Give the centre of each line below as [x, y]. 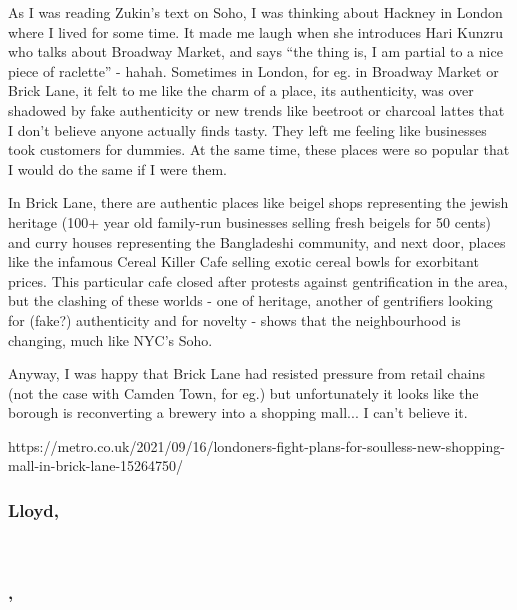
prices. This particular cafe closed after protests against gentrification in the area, [258, 280]
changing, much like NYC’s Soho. [110, 339]
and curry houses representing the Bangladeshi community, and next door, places [257, 241]
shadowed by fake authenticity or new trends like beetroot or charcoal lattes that [256, 109]
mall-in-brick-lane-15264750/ [96, 465]
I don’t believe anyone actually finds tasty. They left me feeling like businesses [247, 129]
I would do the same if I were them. [118, 168]
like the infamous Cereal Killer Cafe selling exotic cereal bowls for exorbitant [243, 261]
